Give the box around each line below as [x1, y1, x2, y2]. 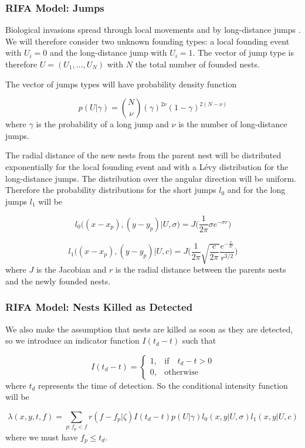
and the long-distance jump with [49, 46, 167, 59]
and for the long [227, 184, 286, 196]
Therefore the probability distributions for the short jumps [5, 184, 216, 196]
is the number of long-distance [178, 118, 287, 130]
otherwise [164, 368, 198, 377]
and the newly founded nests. [5, 274, 111, 287]
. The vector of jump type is [192, 46, 294, 59]
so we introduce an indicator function [5, 334, 140, 347]
